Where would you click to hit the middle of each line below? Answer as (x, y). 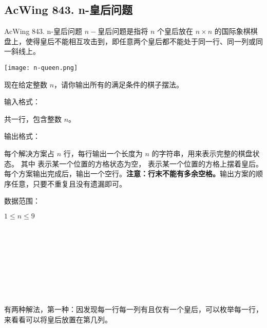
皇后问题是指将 (123, 31)
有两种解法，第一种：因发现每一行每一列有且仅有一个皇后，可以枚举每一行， (133, 309)
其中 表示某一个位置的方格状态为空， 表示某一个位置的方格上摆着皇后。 (142, 163)
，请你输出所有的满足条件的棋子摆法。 (119, 84)
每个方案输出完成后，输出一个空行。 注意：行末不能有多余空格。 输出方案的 (130, 174)
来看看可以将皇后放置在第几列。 (58, 319)
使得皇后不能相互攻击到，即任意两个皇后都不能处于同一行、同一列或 (140, 41)
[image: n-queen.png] (41, 68)
